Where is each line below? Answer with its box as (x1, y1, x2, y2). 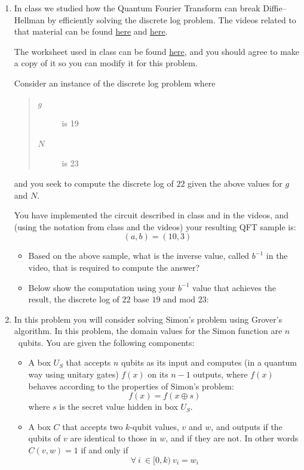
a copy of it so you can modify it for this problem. (14, 57, 198, 69)
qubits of (28, 432, 61, 444)
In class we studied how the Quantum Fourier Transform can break (14, 2, 260, 14)
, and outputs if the (211, 420, 282, 432)
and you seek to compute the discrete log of (14, 177, 174, 189)
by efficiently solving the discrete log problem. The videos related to (47, 13, 296, 26)
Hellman (14, 13, 45, 26)
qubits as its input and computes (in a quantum (121, 356, 297, 369)
